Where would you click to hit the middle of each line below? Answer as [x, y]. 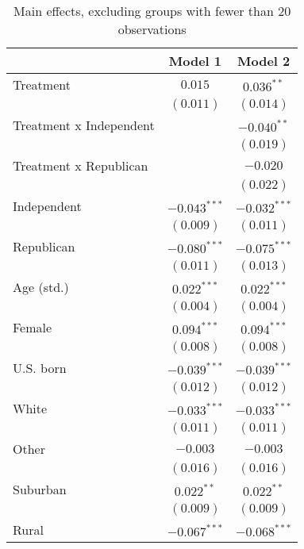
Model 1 [195, 61]
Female [33, 327]
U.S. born [40, 368]
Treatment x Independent [84, 125]
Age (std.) [41, 287]
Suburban [40, 489]
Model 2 [264, 61]
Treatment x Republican [81, 165]
